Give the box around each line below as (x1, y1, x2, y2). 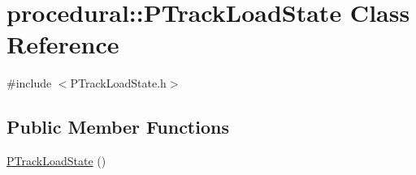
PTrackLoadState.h (70, 75, 167, 92)
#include (6, 75, 52, 92)
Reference (6, 28, 119, 61)
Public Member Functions (6, 114, 229, 139)
